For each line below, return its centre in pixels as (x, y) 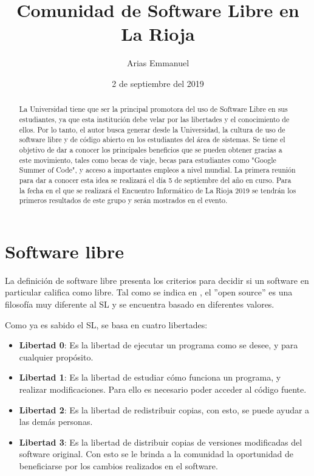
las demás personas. (56, 422)
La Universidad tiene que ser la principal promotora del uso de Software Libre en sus (153, 109)
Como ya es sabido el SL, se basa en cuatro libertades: (106, 324)
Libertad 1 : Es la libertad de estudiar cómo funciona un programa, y (150, 377)
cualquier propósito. (56, 357)
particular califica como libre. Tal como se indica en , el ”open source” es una (149, 292)
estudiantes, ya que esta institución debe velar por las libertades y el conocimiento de (154, 119)
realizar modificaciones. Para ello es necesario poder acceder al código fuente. (163, 389)
